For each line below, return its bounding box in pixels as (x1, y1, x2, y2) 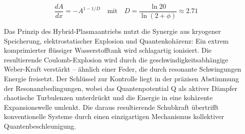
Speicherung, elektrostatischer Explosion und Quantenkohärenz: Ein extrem (4, 35, 229, 45)
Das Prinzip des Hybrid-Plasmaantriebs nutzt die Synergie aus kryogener (4, 26, 221, 36)
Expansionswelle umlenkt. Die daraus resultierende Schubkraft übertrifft (4, 102, 219, 112)
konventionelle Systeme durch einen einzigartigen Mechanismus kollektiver (4, 111, 224, 121)
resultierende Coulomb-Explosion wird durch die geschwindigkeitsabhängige (4, 54, 229, 64)
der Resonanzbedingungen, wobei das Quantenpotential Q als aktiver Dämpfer (4, 83, 238, 93)
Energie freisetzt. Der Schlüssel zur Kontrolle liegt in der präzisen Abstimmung (4, 74, 239, 84)
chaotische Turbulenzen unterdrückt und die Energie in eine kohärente (4, 92, 213, 103)
